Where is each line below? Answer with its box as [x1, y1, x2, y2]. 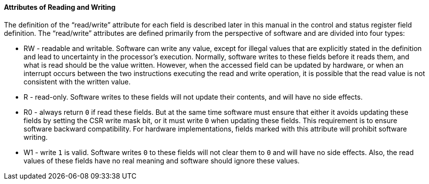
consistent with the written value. [24, 77, 131, 86]
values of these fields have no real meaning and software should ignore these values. [24, 156, 300, 165]
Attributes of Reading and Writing [4, 3, 116, 11]
